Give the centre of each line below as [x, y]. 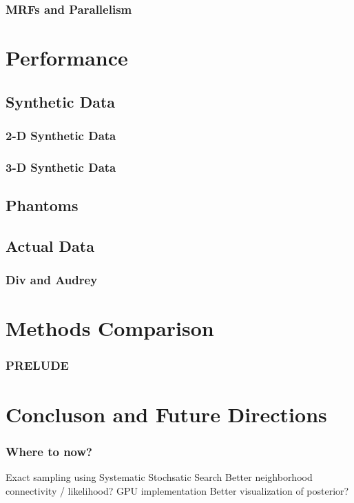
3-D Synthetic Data [61, 167]
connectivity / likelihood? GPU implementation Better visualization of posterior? [177, 490]
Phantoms [42, 205]
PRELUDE [37, 365]
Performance [67, 58]
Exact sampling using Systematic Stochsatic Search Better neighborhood [159, 476]
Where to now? [49, 451]
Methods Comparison [110, 328]
